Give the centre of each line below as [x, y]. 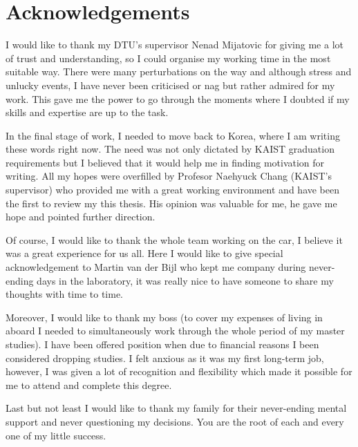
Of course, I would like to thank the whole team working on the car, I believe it [174, 239]
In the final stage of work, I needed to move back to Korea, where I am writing [173, 135]
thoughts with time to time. [65, 294]
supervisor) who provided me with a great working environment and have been [173, 190]
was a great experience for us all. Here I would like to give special [144, 253]
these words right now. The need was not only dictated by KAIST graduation [170, 149]
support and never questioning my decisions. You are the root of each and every [175, 421]
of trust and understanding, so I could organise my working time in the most [168, 58]
